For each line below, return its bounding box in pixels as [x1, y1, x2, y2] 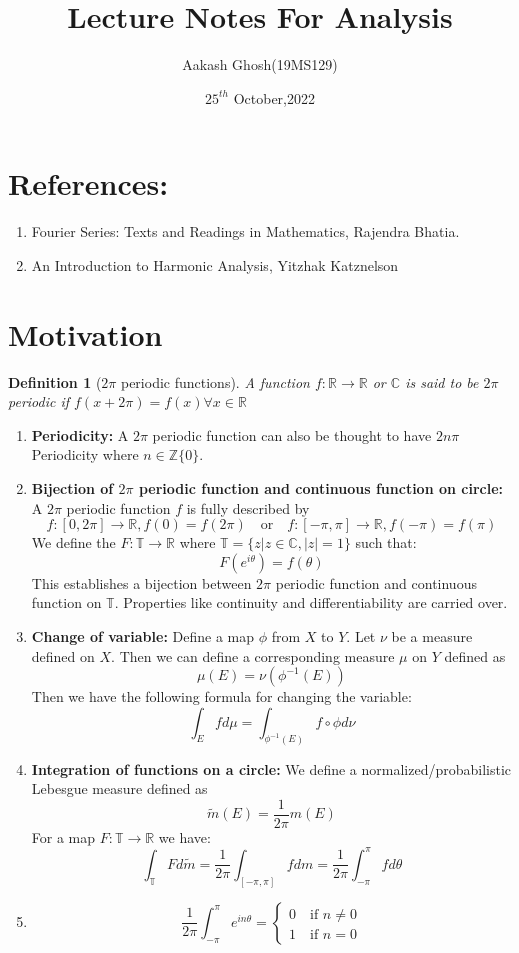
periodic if [8, 391, 70, 412]
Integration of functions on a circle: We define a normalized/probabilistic [31, 758, 512, 779]
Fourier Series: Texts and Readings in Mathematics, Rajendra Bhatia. [31, 221, 460, 242]
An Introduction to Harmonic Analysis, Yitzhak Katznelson [31, 254, 399, 275]
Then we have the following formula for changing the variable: [31, 686, 412, 707]
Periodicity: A [31, 424, 129, 445]
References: [8, 163, 169, 204]
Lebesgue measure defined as [31, 778, 208, 799]
